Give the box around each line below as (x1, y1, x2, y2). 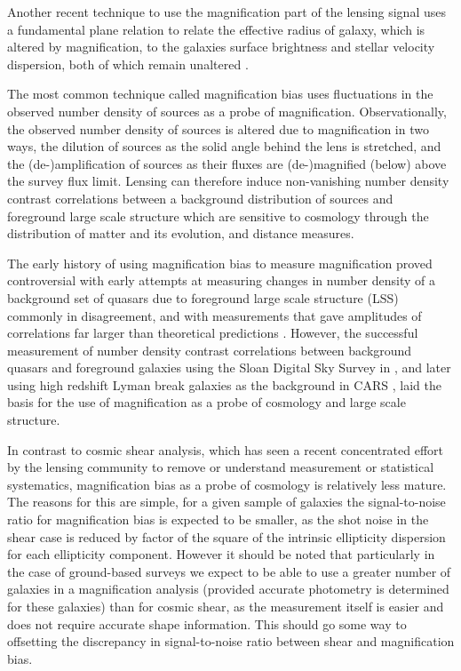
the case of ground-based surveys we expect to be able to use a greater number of (7, 562, 451, 580)
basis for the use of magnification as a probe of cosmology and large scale (7, 393, 406, 411)
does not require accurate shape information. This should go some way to (7, 614, 407, 633)
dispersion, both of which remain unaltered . (7, 54, 249, 73)
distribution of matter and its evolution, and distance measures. (7, 224, 354, 243)
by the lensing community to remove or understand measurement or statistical (7, 458, 434, 476)
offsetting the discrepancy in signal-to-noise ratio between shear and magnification (7, 632, 455, 651)
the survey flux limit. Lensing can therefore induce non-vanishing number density (7, 172, 449, 190)
